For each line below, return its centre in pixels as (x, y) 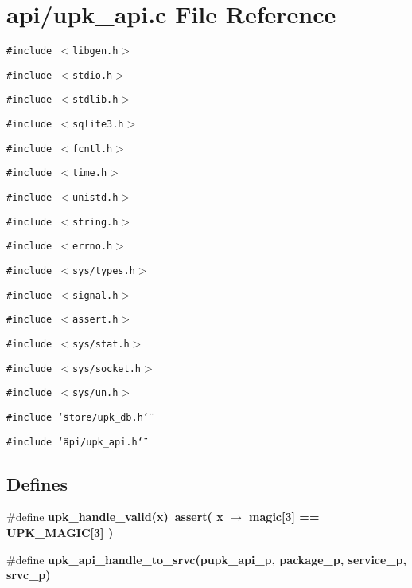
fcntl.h (93, 149)
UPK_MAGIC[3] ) (60, 533)
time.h (90, 173)
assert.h (95, 320)
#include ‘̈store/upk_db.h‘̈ (78, 417)
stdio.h (93, 75)
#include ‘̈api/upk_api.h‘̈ (75, 442)
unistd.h (95, 198)
